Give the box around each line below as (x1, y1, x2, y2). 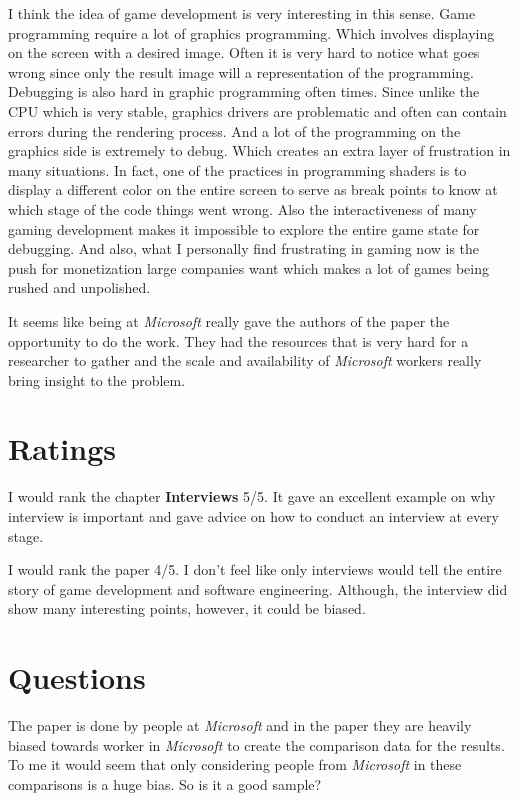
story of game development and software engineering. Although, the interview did (8, 578, 508, 599)
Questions (8, 657, 146, 698)
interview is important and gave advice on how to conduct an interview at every (8, 506, 499, 526)
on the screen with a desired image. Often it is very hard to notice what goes (8, 42, 480, 63)
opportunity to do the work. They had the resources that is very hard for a (8, 330, 469, 351)
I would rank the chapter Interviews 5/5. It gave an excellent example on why (8, 486, 496, 507)
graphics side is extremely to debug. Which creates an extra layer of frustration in (8, 140, 511, 161)
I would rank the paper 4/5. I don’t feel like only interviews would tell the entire (8, 559, 502, 580)
